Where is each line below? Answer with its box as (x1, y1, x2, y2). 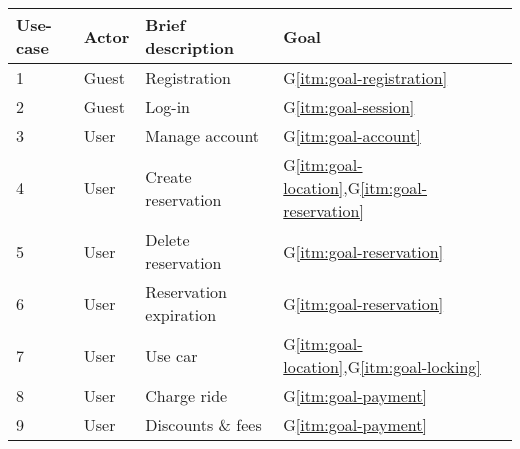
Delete (145, 228, 190, 251)
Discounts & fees (145, 413, 262, 436)
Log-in (145, 95, 190, 118)
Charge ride (145, 384, 228, 407)
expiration (145, 303, 217, 326)
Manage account (145, 124, 260, 147)
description (145, 36, 235, 59)
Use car (145, 343, 198, 367)
